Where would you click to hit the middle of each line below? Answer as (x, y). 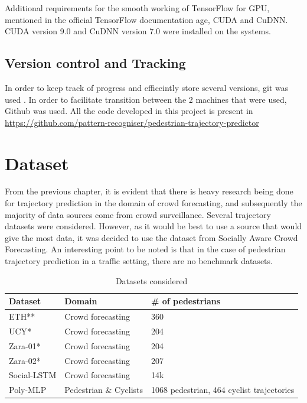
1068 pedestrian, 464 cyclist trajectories (223, 390)
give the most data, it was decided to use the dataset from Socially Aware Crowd (151, 237)
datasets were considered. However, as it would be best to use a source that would (153, 226)
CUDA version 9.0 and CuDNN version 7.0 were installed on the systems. (138, 31)
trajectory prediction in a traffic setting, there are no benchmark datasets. (139, 261)
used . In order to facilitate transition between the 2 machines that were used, (146, 99)
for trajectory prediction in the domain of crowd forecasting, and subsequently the (153, 203)
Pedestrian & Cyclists (104, 390)
